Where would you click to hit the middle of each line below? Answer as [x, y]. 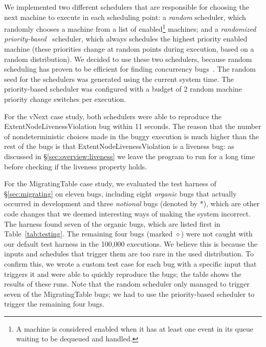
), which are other [231, 203]
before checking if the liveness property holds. [76, 166]
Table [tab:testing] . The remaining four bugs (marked [88, 234]
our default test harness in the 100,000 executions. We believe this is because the [131, 243]
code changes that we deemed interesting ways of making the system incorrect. [127, 213]
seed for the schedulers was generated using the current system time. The [119, 79]
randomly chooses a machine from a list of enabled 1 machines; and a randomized [130, 28]
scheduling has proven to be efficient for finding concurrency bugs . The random [130, 69]
